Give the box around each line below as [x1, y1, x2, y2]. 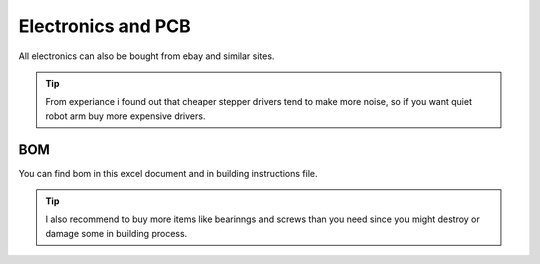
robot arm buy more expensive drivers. [45, 110, 206, 122]
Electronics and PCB [18, 15, 192, 37]
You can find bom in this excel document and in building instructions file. [18, 167, 318, 179]
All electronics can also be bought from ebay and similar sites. [18, 50, 275, 62]
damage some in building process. [45, 227, 188, 239]
